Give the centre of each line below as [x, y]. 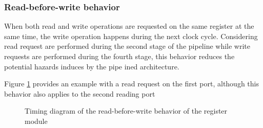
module [36, 121]
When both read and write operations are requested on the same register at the [129, 26]
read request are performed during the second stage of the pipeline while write [127, 46]
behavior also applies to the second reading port [80, 93]
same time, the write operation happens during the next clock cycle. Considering [131, 36]
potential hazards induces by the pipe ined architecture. [92, 66]
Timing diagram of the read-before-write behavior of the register [126, 111]
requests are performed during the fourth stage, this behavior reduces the [119, 56]
